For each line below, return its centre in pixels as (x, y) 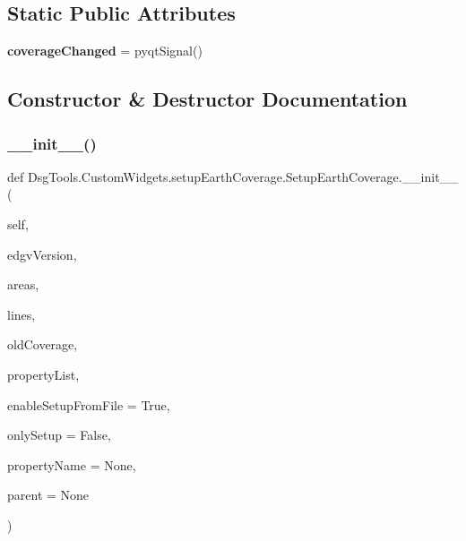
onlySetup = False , (59, 435)
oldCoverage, (43, 344)
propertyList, (43, 374)
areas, (23, 284)
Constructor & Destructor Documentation (207, 99)
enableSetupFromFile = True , (89, 404)
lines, (22, 314)
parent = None (48, 495)
